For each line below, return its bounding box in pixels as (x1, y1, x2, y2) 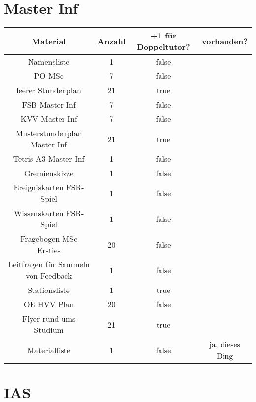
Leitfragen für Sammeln (8, 258, 90, 270)
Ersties (37, 244, 61, 256)
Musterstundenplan (15, 127, 82, 139)
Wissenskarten (13, 207, 64, 219)
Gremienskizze (24, 167, 74, 179)
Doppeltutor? (137, 41, 190, 53)
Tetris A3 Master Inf (13, 153, 85, 165)
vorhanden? (201, 35, 248, 47)
